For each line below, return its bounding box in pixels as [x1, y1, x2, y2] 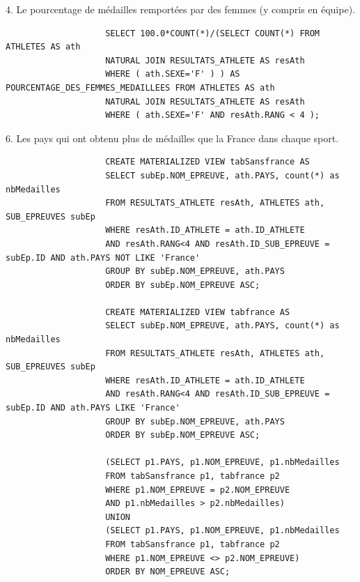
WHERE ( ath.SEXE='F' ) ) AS [105, 69, 240, 79]
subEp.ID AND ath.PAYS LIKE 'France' [6, 403, 180, 413]
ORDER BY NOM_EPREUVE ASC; [105, 567, 230, 577]
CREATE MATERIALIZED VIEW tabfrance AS [105, 307, 290, 317]
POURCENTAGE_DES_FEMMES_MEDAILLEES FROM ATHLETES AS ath [6, 82, 275, 93]
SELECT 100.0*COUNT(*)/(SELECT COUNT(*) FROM [105, 28, 320, 38]
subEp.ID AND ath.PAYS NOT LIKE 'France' [6, 252, 201, 263]
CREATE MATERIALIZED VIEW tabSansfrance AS [105, 157, 310, 167]
